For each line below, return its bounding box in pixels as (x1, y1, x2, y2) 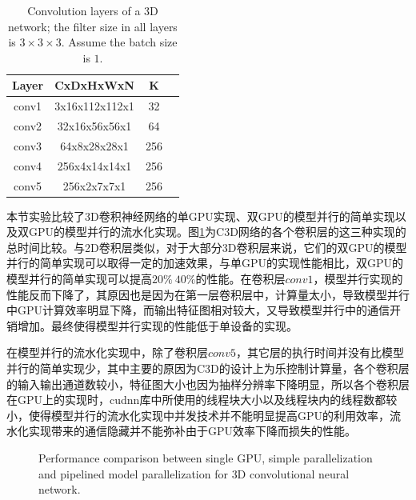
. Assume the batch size (61, 34, 178, 50)
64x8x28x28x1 (60, 137, 129, 154)
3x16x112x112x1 (54, 98, 134, 114)
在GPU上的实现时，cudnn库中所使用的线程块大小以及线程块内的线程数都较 (6, 391, 398, 408)
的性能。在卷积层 (195, 270, 286, 287)
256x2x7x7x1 (62, 177, 126, 194)
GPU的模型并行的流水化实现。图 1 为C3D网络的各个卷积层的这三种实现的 (28, 223, 406, 240)
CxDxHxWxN (54, 77, 134, 94)
